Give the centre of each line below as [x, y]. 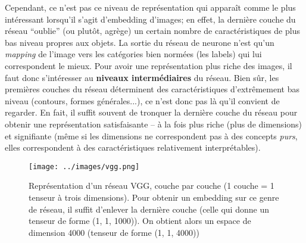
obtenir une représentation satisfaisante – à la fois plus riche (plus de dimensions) [154, 124]
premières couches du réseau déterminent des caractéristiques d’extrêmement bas [152, 89]
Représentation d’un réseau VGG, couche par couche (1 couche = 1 [152, 186]
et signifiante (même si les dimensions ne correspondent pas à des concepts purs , [151, 135]
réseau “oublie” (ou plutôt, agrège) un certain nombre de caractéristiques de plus [152, 31]
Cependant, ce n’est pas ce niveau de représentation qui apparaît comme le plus [150, 7]
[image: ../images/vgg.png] [84, 166]
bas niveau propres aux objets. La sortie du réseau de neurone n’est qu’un [140, 42]
